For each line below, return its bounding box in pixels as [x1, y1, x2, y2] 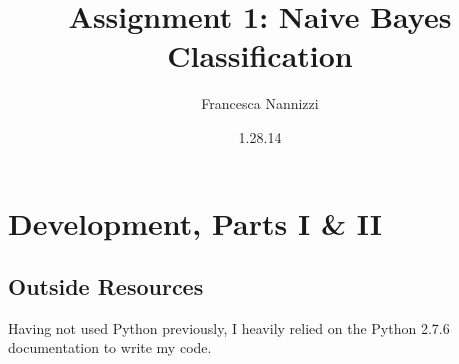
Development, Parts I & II [8, 202, 382, 243]
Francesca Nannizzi [201, 93, 319, 114]
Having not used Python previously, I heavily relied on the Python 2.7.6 [8, 317, 450, 338]
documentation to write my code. [8, 337, 212, 358]
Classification [167, 35, 353, 76]
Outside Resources [8, 271, 204, 302]
